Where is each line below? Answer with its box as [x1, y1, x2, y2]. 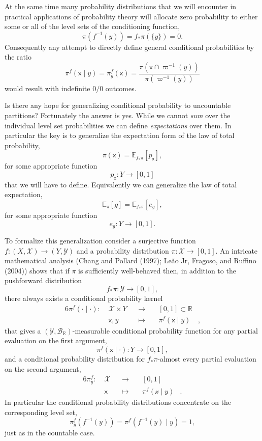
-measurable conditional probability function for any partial [72, 325, 258, 336]
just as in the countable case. [5, 427, 95, 438]
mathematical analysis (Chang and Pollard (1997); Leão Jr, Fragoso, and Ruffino [5, 255, 256, 266]
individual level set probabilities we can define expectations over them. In [5, 120, 232, 130]
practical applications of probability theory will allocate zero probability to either [5, 11, 258, 21]
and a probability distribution [76, 245, 169, 256]
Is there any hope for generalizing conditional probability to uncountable [5, 100, 231, 111]
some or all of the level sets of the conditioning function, [5, 21, 180, 32]
